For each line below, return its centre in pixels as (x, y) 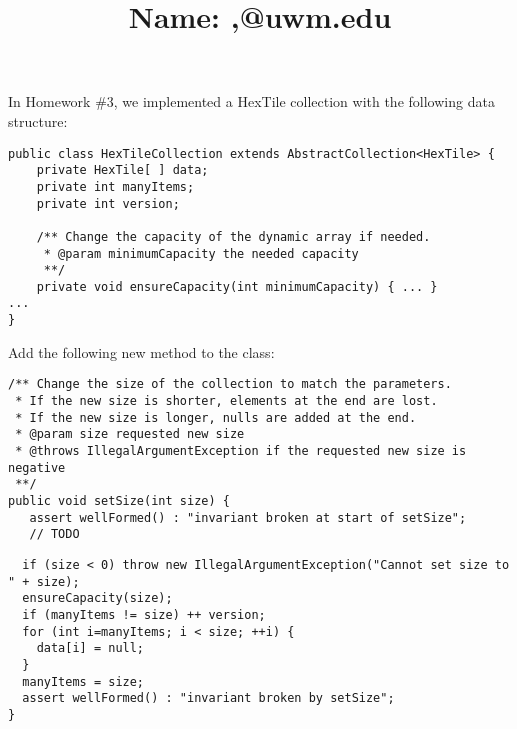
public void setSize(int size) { (119, 500)
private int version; (108, 203)
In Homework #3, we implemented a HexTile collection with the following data (251, 101)
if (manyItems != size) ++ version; (144, 614)
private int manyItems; (115, 186)
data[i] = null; (90, 648)
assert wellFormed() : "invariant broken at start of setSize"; (248, 517)
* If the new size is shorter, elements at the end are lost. (226, 401)
